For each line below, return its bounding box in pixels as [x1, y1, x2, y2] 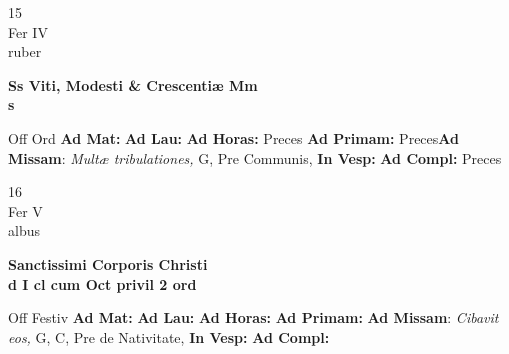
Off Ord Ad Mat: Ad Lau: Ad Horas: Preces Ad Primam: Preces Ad [8, 127, 459, 148]
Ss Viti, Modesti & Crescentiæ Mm [8, 74, 258, 95]
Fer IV [8, 21, 48, 42]
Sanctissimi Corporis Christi [8, 253, 208, 274]
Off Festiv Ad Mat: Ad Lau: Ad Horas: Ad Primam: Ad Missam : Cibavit [8, 307, 499, 328]
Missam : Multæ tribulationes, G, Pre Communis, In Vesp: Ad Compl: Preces [8, 147, 502, 168]
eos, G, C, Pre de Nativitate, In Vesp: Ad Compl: [8, 326, 330, 347]
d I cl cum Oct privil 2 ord [8, 273, 197, 294]
